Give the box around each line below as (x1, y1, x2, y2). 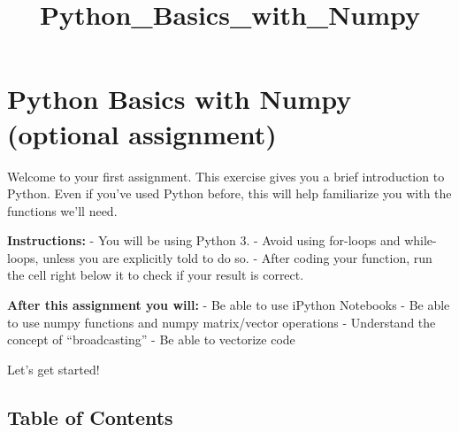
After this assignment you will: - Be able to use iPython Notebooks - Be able (7, 296, 450, 314)
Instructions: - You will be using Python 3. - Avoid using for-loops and (7, 231, 401, 250)
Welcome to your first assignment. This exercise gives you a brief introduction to (7, 166, 445, 185)
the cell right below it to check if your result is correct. (7, 266, 304, 284)
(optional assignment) (7, 115, 277, 151)
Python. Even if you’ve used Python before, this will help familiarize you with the (7, 184, 452, 203)
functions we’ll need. (7, 201, 118, 220)
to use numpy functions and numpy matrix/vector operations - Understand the (7, 312, 436, 331)
